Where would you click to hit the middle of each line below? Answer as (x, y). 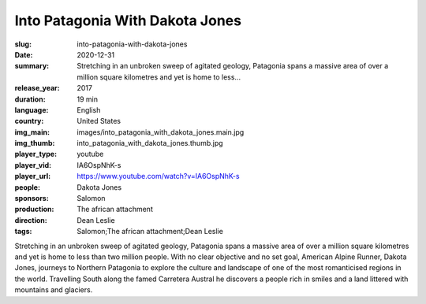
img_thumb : (35, 143)
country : (29, 121)
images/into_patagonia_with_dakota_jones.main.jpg (161, 132)
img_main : (32, 132)
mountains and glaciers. (54, 290)
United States (99, 121)
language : (32, 109)
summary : (32, 66)
